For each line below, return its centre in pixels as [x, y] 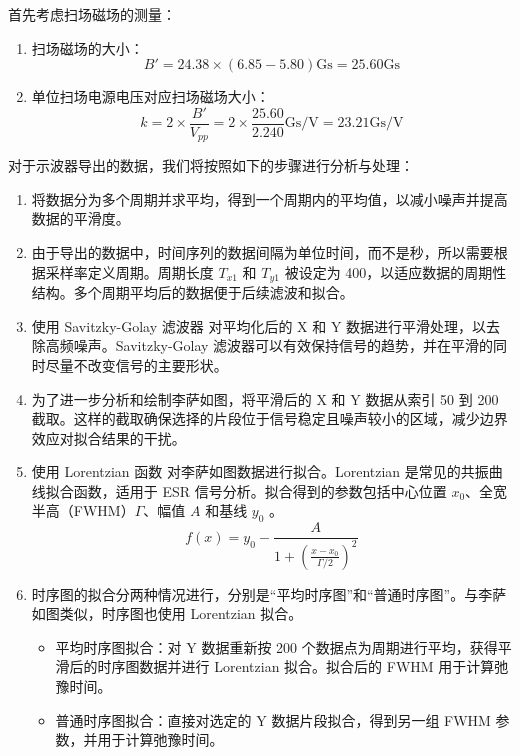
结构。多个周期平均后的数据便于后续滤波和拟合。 [192, 292]
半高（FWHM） [83, 510]
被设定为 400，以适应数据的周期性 [395, 271]
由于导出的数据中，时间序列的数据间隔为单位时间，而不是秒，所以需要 [262, 252]
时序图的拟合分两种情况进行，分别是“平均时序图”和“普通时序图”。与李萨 [269, 593]
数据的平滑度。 [80, 218]
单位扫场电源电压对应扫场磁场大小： [150, 96]
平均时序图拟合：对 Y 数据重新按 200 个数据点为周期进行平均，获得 [276, 646]
